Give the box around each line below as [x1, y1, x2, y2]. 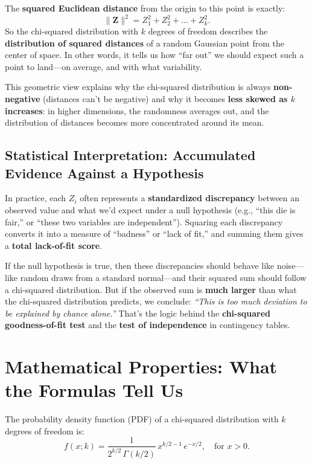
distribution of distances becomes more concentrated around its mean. [5, 116, 264, 129]
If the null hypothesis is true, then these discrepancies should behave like [5, 259, 275, 272]
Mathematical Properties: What [5, 354, 278, 379]
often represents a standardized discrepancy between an [80, 192, 300, 204]
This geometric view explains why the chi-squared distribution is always [5, 80, 271, 93]
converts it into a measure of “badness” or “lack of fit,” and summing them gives [5, 227, 304, 240]
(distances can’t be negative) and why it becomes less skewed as [43, 92, 288, 105]
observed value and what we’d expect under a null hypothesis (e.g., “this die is [5, 204, 296, 216]
